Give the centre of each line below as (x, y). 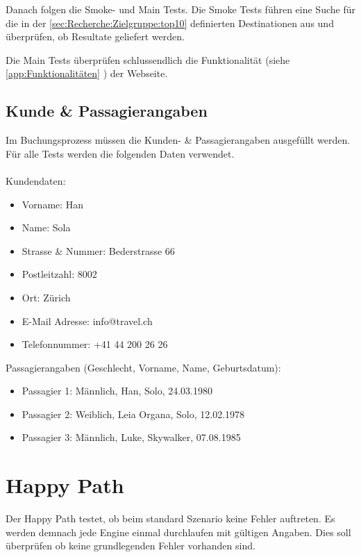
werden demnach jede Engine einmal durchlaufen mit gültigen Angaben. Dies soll (178, 532)
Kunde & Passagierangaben (107, 111)
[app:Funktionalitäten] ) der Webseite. (87, 73)
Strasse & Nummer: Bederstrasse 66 (98, 250)
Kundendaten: (36, 180)
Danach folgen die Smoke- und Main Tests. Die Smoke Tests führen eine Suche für (180, 9)
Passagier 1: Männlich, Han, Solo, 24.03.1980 (117, 391)
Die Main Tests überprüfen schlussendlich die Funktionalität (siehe (148, 59)
